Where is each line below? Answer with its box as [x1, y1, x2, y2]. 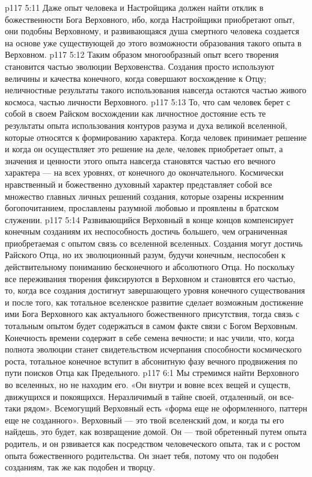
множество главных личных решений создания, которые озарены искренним [5, 189, 284, 202]
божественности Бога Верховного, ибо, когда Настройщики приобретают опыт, [5, 13, 295, 25]
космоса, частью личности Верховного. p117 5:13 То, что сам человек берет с [5, 95, 290, 108]
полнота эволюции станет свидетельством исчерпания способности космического [5, 343, 302, 355]
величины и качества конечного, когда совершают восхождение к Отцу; [5, 72, 266, 84]
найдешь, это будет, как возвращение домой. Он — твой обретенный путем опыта [5, 425, 307, 438]
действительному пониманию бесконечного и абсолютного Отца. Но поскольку [5, 260, 295, 273]
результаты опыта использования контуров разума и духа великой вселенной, [5, 118, 287, 131]
